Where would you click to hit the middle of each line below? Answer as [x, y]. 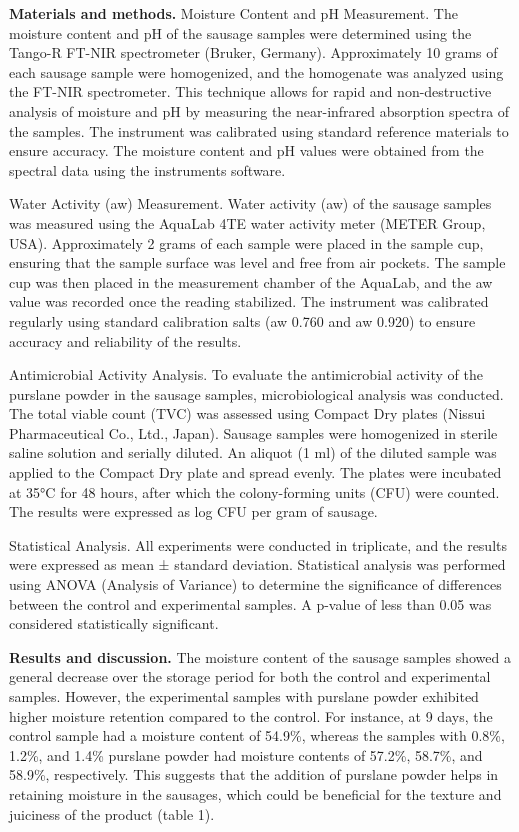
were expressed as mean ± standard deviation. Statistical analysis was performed [257, 564]
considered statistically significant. [114, 623]
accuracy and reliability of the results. [125, 340]
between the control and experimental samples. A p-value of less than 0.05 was [250, 603]
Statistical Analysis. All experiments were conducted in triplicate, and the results [258, 544]
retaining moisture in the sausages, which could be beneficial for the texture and [255, 793]
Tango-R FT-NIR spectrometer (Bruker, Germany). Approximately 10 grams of [253, 52]
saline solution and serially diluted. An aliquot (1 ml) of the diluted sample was [253, 452]
